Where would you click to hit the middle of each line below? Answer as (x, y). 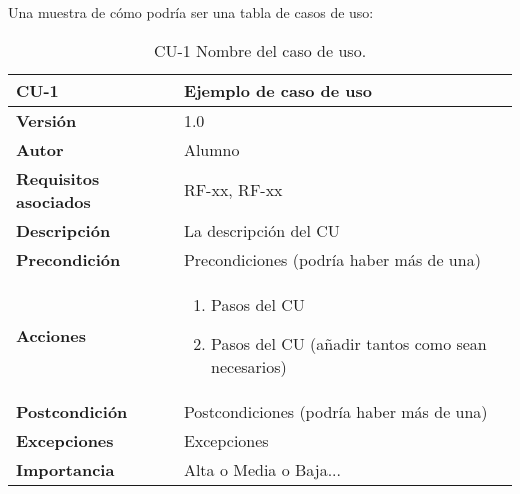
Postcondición (72, 411)
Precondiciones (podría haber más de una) (332, 259)
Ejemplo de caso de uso (277, 90)
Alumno (211, 149)
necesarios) (249, 366)
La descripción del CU (261, 230)
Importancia (65, 469)
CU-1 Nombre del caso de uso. (260, 50)
